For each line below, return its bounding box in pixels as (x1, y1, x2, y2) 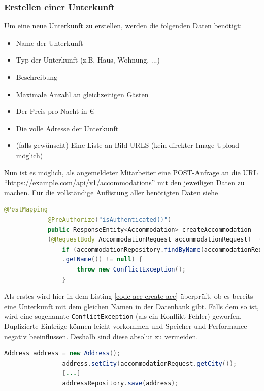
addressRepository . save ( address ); (62, 379, 179, 387)
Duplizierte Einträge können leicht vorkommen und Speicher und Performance (4, 320, 247, 331)
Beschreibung (16, 72, 57, 82)
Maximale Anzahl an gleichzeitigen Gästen (16, 88, 149, 99)
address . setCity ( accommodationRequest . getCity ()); (62, 359, 237, 367)
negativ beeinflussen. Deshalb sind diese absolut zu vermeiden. (4, 330, 199, 341)
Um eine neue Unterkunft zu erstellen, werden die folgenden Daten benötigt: (4, 20, 242, 31)
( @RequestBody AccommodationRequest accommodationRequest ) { (47, 236, 262, 244)
